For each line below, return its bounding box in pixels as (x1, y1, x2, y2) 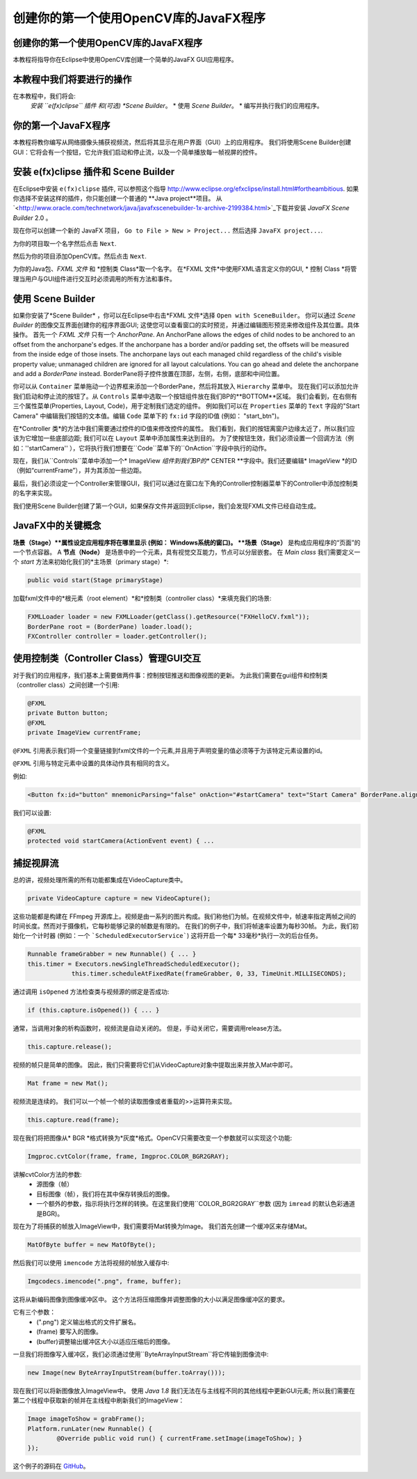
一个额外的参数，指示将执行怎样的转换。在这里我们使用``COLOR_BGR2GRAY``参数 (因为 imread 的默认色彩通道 (36, 1200, 356, 1208)
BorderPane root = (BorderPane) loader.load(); (27, 623, 193, 630)
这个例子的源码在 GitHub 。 (13, 1462, 90, 1471)
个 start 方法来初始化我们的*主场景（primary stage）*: (13, 558, 169, 566)
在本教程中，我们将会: (13, 91, 76, 100)
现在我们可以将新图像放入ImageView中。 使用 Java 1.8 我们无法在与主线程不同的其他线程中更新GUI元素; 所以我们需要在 (13, 1386, 356, 1395)
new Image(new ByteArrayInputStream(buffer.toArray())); (27, 1368, 226, 1377)
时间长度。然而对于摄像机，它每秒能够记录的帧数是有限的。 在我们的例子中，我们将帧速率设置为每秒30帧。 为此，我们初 (13, 922, 359, 930)
